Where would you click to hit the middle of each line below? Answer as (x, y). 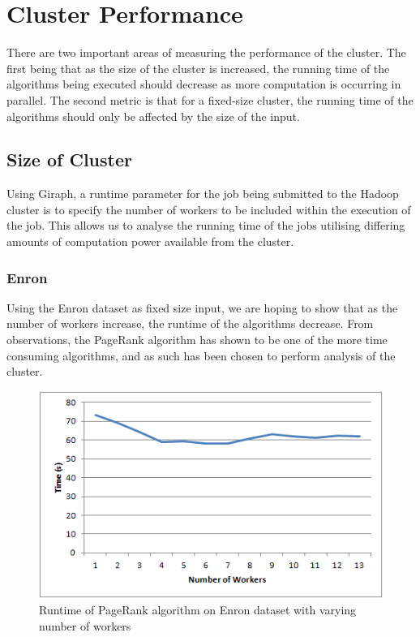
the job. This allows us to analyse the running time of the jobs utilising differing (206, 225)
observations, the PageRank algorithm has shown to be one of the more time (197, 340)
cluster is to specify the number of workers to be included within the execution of (209, 209)
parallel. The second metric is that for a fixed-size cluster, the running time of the (210, 99)
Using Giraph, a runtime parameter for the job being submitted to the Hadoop (203, 194)
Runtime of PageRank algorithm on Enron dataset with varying (198, 609)
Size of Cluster (69, 159)
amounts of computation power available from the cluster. (150, 241)
